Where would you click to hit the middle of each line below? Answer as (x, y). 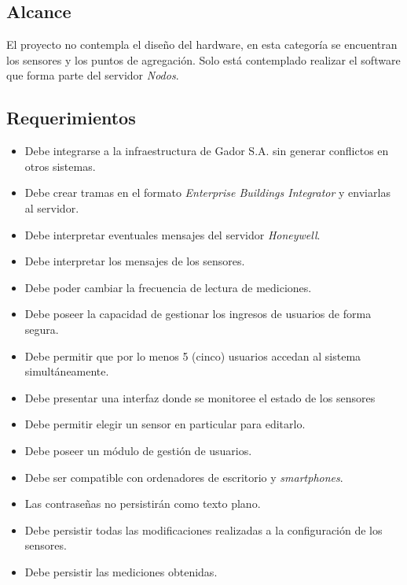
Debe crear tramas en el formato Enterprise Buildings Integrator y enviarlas (207, 193)
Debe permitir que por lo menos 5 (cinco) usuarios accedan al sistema (193, 355)
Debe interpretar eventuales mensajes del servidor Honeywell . (172, 234)
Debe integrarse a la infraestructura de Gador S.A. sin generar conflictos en (207, 151)
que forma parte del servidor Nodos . (93, 75)
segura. (42, 329)
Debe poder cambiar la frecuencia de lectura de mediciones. (168, 287)
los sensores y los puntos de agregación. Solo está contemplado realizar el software (203, 59)
